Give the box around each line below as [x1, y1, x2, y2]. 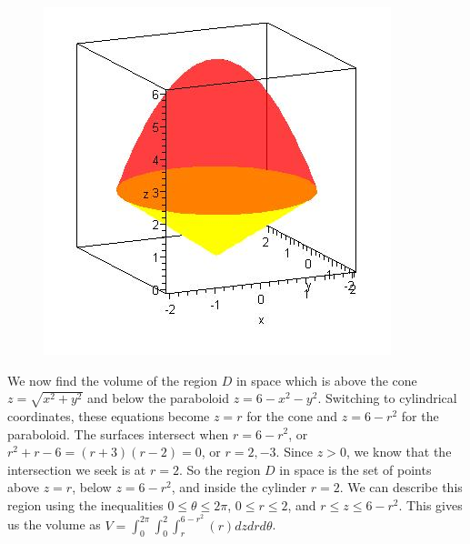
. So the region [178, 459, 261, 479]
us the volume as [7, 515, 101, 534]
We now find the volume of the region [7, 370, 218, 389]
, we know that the [345, 442, 452, 461]
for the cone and [246, 406, 338, 425]
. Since [275, 442, 314, 461]
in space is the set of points [279, 459, 432, 479]
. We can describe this [339, 478, 463, 497]
